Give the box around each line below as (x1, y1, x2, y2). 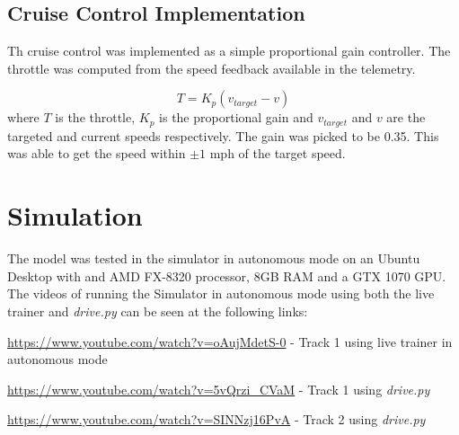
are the (386, 108, 426, 127)
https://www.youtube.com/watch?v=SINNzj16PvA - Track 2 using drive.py (7, 410, 426, 429)
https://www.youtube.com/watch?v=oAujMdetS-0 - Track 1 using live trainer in (7, 332, 453, 351)
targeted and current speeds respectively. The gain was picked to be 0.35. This (7, 126, 439, 145)
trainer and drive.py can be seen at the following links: (7, 301, 308, 320)
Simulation (7, 197, 143, 234)
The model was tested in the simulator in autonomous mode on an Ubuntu (7, 249, 420, 268)
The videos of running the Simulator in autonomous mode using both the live (7, 284, 435, 303)
